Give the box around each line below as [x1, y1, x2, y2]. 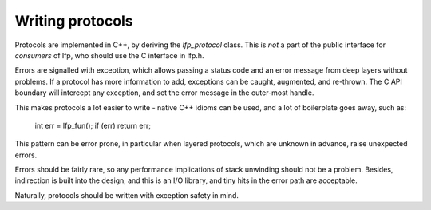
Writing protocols [14, 12, 133, 30]
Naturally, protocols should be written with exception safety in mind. [14, 190, 239, 200]
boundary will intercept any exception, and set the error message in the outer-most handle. [14, 88, 314, 97]
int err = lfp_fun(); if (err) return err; [34, 121, 152, 130]
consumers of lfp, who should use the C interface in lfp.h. [14, 50, 204, 60]
